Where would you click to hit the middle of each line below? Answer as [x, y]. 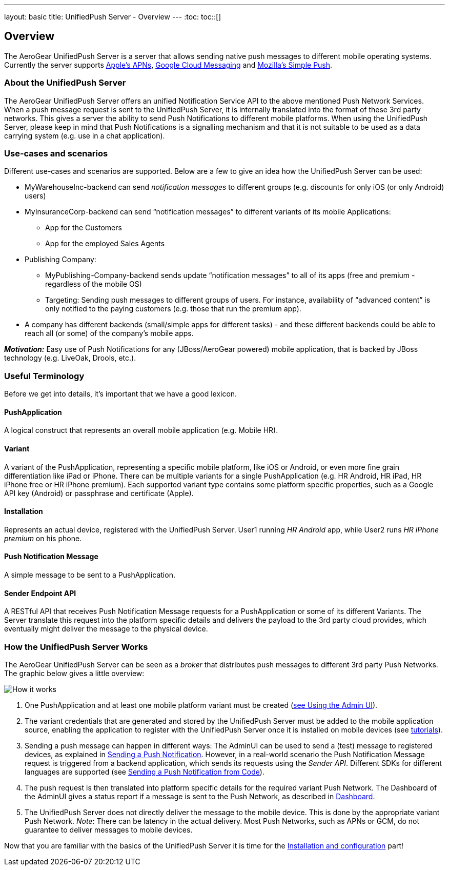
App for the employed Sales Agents [105, 244]
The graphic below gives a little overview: [74, 673]
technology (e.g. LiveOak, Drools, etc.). [70, 358]
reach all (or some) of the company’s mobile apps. [109, 333]
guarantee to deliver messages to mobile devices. [109, 829]
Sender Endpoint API [40, 593]
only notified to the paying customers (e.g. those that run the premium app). [173, 309]
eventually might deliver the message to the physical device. [106, 629]
